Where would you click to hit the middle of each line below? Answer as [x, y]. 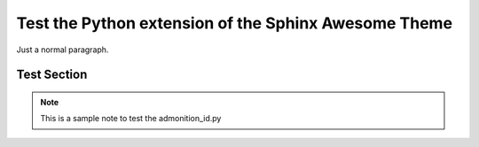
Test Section [52, 75]
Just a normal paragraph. [63, 50]
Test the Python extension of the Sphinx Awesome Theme [234, 23]
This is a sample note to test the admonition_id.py [131, 119]
